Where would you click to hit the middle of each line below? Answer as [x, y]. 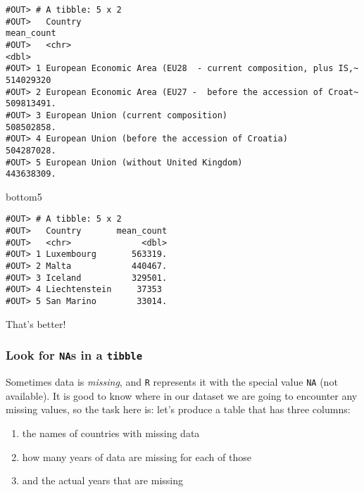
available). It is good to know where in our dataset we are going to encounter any [182, 395]
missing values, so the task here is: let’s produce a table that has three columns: [178, 409]
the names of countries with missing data [111, 433]
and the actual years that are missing [102, 480]
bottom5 [24, 196]
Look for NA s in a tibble [74, 355]
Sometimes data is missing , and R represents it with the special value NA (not [172, 382]
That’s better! [36, 323]
